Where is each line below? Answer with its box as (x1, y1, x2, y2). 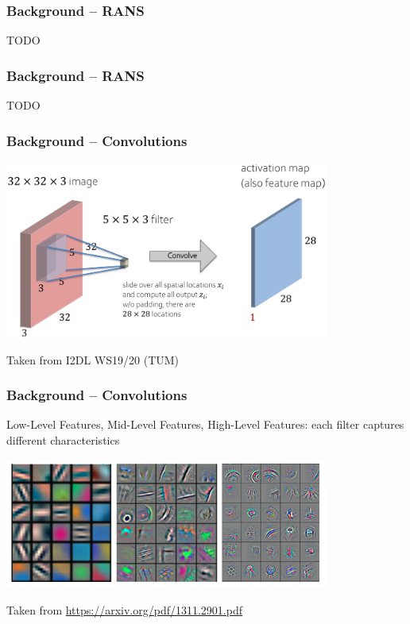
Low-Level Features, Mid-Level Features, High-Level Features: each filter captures (6, 416, 404, 433)
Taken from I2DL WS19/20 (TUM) (6, 351, 180, 368)
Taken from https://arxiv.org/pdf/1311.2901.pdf (6, 601, 243, 618)
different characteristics (6, 431, 120, 448)
